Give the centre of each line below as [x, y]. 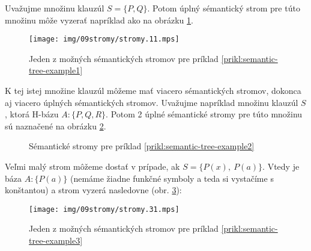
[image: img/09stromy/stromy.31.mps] [104, 209]
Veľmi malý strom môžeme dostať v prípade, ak [92, 166]
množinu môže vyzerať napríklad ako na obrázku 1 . [99, 20]
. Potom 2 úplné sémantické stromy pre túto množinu [204, 114]
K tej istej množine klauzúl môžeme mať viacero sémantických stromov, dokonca [153, 91]
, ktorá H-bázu [32, 114]
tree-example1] [56, 70]
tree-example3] [56, 240]
